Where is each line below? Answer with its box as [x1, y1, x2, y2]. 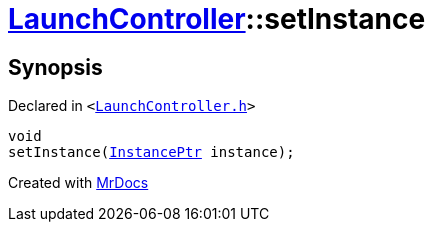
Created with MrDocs [8, 174, 149, 192]
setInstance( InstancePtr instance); [8, 144, 295, 161]
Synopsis [8, 54, 103, 80]
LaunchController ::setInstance [8, 2, 426, 36]
